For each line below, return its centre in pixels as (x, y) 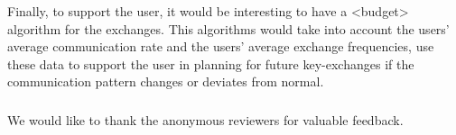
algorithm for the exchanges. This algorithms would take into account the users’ (228, 28)
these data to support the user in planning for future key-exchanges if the (211, 63)
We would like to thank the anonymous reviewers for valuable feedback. (205, 119)
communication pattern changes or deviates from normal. (166, 81)
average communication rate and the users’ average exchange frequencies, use (221, 46)
